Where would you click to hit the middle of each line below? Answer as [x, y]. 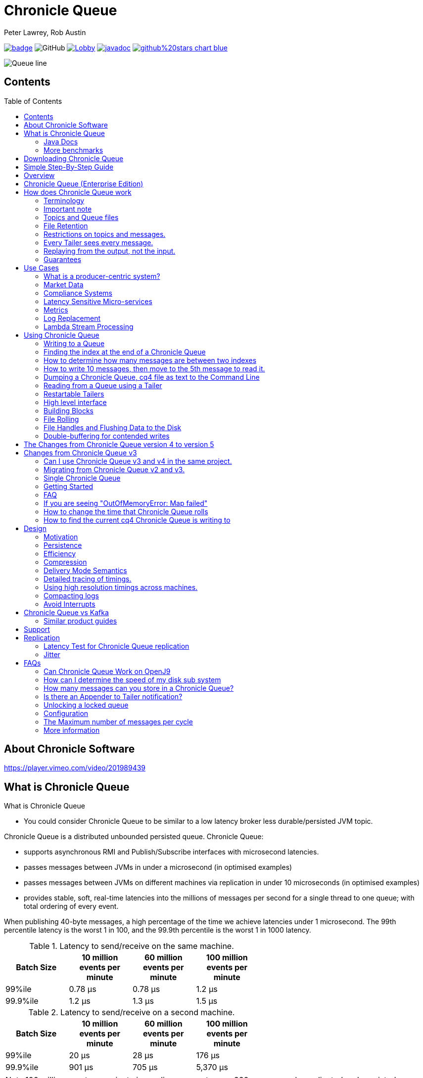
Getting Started [69, 486]
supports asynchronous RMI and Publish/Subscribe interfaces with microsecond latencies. [171, 852]
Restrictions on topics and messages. [105, 234]
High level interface [75, 402]
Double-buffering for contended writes [107, 436]
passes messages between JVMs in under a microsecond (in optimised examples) [158, 867]
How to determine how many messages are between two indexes [150, 360]
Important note [68, 209]
